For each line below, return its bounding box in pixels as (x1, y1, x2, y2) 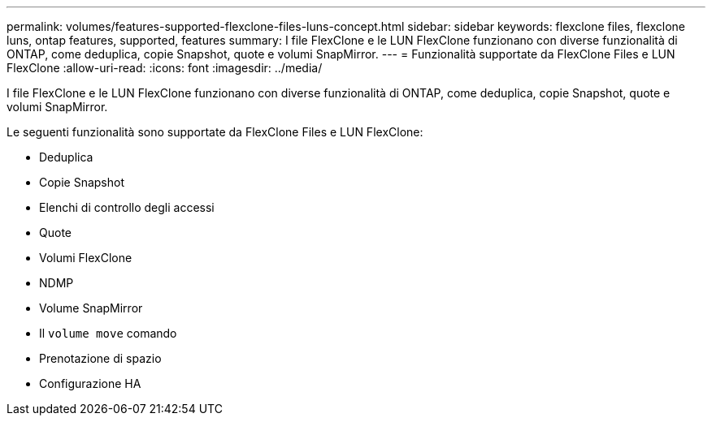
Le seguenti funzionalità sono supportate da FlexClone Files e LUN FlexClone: (7, 125, 423, 139)
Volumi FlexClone (39, 251, 132, 265)
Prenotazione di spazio (39, 351, 162, 365)
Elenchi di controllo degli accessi (39, 200, 215, 214)
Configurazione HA (39, 377, 141, 390)
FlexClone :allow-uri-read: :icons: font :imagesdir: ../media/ (7, 61, 323, 75)
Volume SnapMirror (39, 301, 143, 315)
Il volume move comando (39, 326, 177, 340)
